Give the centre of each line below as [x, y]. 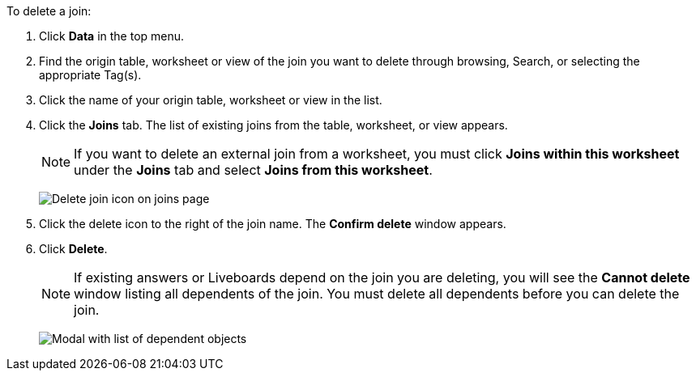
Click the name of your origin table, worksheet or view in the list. [211, 100]
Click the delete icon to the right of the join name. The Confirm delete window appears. [273, 224]
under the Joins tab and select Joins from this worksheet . [253, 170]
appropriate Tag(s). [90, 75]
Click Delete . [73, 249]
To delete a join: [49, 11]
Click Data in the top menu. [112, 36]
